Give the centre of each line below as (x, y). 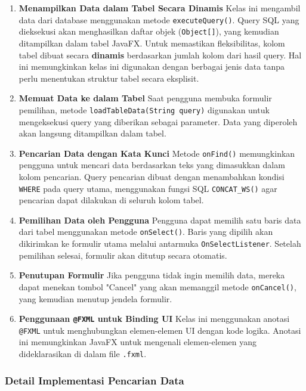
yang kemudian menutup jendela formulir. (95, 298)
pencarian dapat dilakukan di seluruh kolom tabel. (111, 200)
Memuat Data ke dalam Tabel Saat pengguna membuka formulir (145, 98)
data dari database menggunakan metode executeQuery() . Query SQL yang (159, 19)
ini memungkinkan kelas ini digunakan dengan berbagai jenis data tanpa (152, 66)
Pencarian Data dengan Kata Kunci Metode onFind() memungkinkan (157, 153)
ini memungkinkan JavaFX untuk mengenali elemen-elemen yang (138, 342)
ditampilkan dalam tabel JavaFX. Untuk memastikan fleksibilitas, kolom (152, 43)
